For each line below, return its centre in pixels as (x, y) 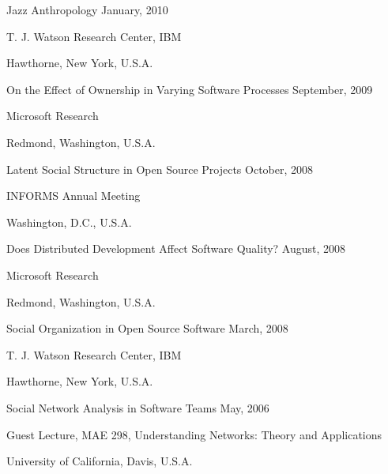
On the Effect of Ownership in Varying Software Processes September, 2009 (190, 89)
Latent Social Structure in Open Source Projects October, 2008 (160, 169)
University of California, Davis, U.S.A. (100, 461)
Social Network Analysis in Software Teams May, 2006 (138, 407)
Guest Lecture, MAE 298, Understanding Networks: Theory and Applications (194, 434)
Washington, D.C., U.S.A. (69, 222)
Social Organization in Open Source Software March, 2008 (147, 328)
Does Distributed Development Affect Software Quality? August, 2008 (176, 248)
